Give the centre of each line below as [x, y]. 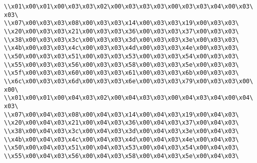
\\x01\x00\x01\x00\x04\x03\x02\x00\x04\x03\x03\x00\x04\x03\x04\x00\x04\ [129, 98]
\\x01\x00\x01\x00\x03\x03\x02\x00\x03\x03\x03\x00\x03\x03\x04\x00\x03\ [129, 6]
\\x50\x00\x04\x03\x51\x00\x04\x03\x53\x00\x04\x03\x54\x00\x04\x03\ [122, 148]
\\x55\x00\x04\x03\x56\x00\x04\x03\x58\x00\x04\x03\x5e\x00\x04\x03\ [122, 156]
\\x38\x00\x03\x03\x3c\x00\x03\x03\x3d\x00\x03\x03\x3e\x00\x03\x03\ [122, 40]
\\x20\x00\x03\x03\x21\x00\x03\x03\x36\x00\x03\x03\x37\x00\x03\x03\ [122, 31]
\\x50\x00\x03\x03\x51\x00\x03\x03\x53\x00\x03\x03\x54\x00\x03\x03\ [122, 56]
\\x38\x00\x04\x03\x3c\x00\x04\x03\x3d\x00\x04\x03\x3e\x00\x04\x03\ [122, 131]
